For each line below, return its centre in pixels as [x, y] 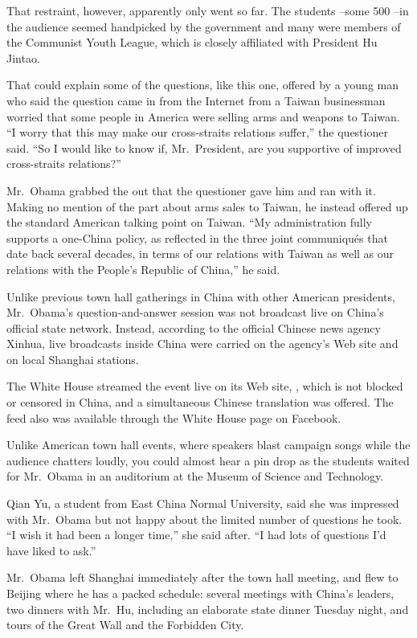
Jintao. [23, 57]
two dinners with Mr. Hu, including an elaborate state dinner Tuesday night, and [208, 609]
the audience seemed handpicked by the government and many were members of [204, 26]
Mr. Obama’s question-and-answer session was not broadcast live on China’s [195, 312]
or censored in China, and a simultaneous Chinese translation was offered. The [200, 402]
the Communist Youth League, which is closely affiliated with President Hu [192, 42]
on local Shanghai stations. [73, 359]
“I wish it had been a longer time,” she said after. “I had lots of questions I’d [196, 535]
